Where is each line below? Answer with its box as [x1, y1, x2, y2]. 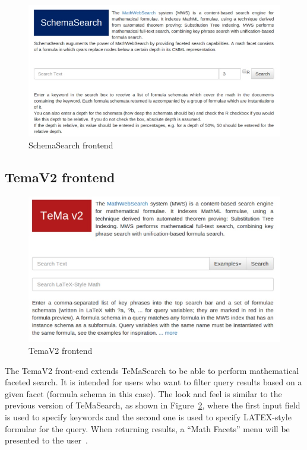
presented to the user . [5, 434, 88, 446]
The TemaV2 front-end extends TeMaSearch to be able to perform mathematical [5, 364, 299, 376]
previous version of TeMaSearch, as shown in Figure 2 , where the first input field [5, 399, 300, 411]
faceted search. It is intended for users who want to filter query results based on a [5, 376, 302, 388]
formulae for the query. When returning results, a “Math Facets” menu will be [5, 422, 290, 435]
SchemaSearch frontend [29, 138, 113, 151]
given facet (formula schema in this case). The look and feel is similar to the [5, 387, 282, 400]
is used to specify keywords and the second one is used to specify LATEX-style [5, 410, 292, 423]
